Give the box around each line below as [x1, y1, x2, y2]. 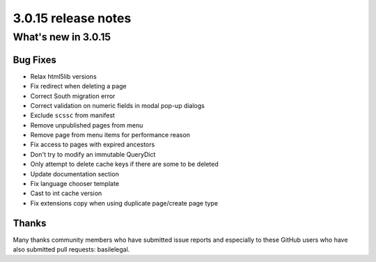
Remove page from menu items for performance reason [30, 131, 191, 139]
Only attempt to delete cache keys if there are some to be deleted [30, 160, 219, 169]
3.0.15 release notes [13, 10, 132, 26]
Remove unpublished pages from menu [30, 121, 143, 129]
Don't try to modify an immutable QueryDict [30, 150, 156, 158]
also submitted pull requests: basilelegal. [13, 245, 130, 254]
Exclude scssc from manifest [30, 111, 115, 120]
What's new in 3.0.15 [13, 31, 111, 43]
